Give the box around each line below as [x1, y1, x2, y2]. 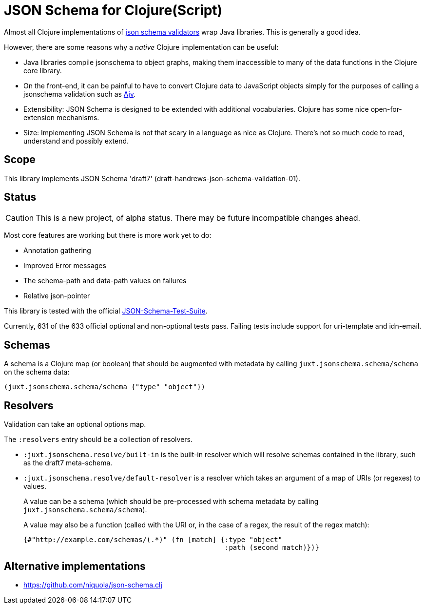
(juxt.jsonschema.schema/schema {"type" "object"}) [4, 383, 206, 391]
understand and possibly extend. [23, 136, 129, 145]
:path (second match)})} [225, 544, 319, 552]
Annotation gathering [23, 246, 91, 255]
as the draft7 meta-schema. [23, 459, 113, 467]
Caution [5, 213, 34, 223]
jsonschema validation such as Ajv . [23, 89, 136, 98]
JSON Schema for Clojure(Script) [4, 2, 223, 19]
